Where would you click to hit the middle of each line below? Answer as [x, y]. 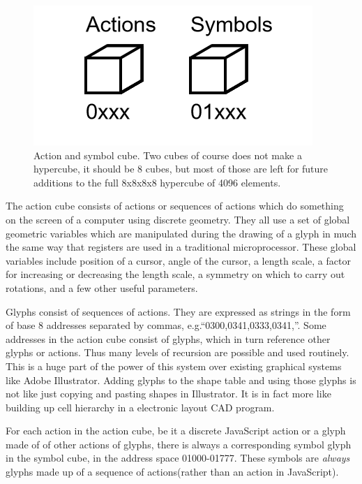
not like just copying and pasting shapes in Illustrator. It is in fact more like [168, 394]
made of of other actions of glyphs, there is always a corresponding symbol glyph [179, 444]
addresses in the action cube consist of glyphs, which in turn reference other [168, 338]
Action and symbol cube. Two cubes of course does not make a [168, 155]
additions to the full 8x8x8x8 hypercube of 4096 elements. [157, 182]
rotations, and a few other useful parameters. [102, 287]
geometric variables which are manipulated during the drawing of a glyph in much [181, 233]
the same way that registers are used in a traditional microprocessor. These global [181, 247]
